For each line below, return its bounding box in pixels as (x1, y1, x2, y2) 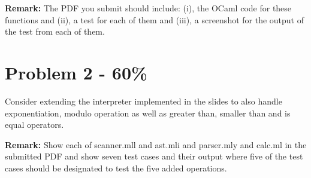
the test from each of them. (5, 25, 105, 38)
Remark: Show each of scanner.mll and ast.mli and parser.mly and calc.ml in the (5, 138, 307, 151)
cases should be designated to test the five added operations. (5, 161, 227, 174)
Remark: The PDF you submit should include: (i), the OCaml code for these (5, 2, 292, 14)
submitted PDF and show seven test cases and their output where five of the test (5, 150, 303, 162)
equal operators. (5, 118, 64, 131)
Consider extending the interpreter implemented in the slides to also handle (5, 94, 282, 107)
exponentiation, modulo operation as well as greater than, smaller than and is (5, 106, 291, 119)
